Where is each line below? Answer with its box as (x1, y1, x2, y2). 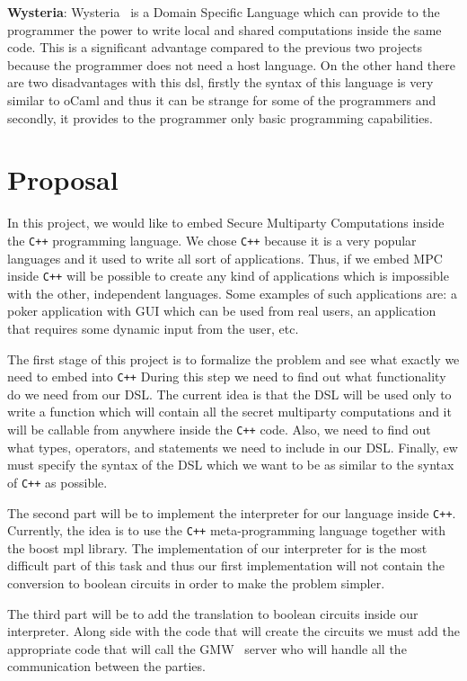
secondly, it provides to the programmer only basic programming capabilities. (7, 108, 433, 127)
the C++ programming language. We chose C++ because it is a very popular (7, 230, 417, 249)
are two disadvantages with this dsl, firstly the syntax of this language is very (7, 73, 434, 92)
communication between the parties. (7, 657, 206, 676)
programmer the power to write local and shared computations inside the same (7, 20, 442, 39)
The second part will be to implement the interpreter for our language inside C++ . (7, 503, 456, 522)
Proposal (7, 161, 119, 198)
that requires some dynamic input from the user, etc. (7, 318, 299, 337)
